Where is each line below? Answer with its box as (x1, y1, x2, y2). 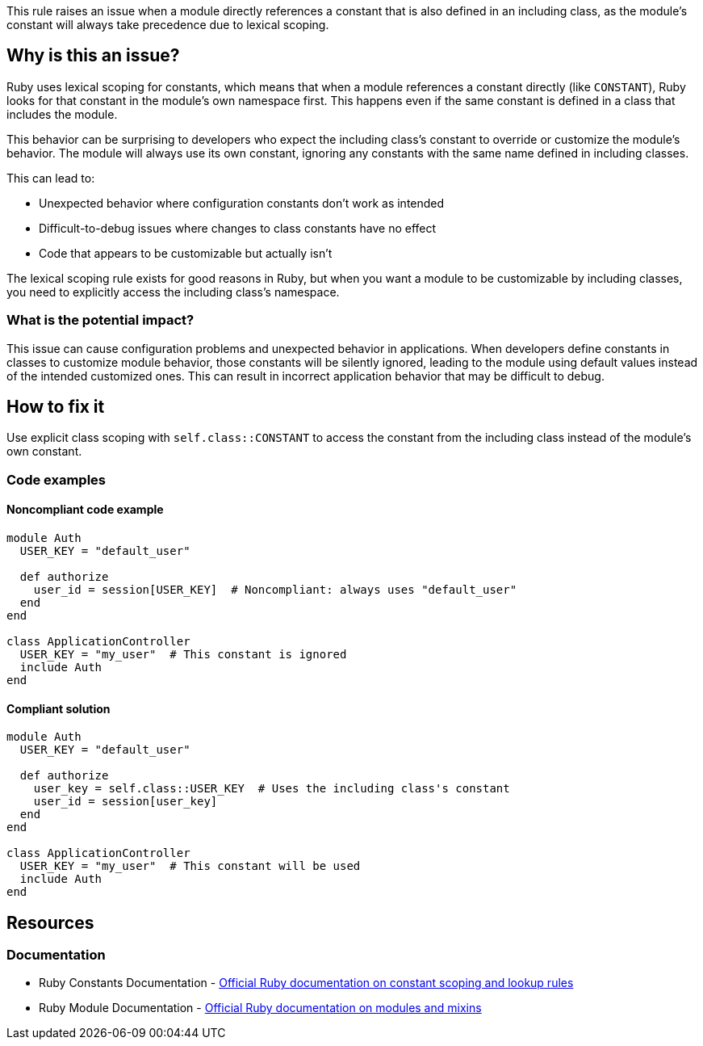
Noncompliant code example (6, 502, 164, 517)
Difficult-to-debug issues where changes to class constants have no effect (39, 221, 437, 235)
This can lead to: (6, 170, 95, 185)
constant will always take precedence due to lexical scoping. (6, 18, 329, 32)
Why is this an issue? (6, 45, 180, 66)
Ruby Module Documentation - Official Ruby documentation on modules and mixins (39, 1001, 482, 1015)
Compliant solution (6, 701, 111, 716)
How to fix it (6, 397, 105, 418)
